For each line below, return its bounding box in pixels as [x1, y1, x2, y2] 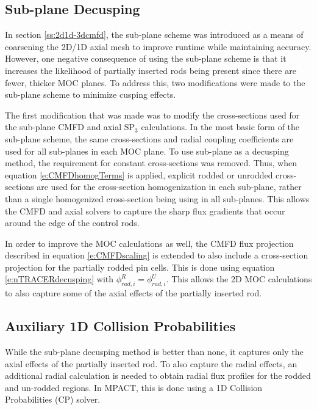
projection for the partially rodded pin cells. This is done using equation [5, 260, 275, 273]
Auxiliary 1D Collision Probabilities [5, 317, 236, 335]
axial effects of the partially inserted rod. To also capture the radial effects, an [5, 357, 297, 370]
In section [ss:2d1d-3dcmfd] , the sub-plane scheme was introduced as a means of [5, 28, 304, 41]
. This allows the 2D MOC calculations [166, 273, 312, 285]
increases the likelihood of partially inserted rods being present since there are [5, 64, 296, 76]
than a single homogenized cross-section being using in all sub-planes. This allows [5, 192, 310, 205]
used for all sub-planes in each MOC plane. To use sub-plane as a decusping [5, 144, 289, 157]
